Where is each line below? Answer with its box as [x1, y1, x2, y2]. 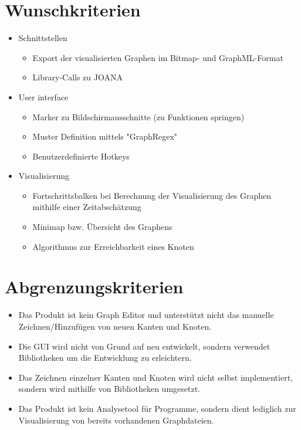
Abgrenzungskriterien [5, 275, 184, 299]
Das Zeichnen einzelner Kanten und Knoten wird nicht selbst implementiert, [18, 371, 293, 383]
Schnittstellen [18, 32, 67, 44]
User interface [18, 90, 69, 103]
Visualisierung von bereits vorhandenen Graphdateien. [18, 414, 214, 426]
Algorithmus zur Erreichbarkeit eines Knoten [32, 240, 194, 252]
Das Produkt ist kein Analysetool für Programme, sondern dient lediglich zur [18, 402, 296, 414]
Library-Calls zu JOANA [32, 71, 123, 83]
